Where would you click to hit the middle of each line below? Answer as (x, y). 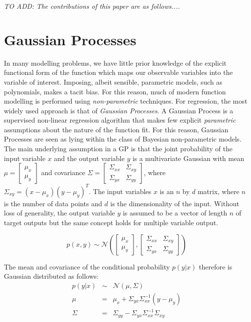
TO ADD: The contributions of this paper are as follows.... (92, 6)
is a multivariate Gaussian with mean (188, 158)
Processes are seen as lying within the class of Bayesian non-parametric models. (123, 139)
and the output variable (89, 158)
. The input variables (120, 191)
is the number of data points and (53, 203)
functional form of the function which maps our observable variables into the (118, 72)
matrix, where (218, 191)
